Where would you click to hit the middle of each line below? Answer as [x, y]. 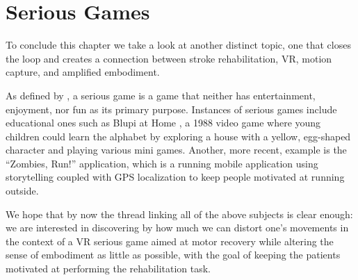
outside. [22, 191]
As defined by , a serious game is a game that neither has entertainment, [161, 95]
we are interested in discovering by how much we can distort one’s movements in [177, 228]
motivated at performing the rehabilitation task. [108, 269]
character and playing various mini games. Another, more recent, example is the [176, 150]
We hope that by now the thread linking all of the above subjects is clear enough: [179, 214]
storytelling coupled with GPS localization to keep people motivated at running [175, 177]
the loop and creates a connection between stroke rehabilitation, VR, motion [169, 58]
